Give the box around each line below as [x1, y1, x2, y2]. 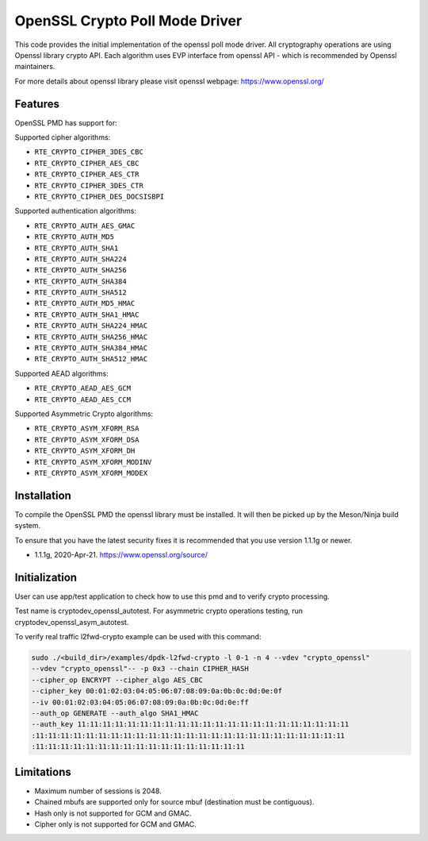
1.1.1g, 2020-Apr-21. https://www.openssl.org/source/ [34, 550, 208, 560]
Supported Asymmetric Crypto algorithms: [14, 409, 154, 419]
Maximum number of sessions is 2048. [34, 786, 162, 796]
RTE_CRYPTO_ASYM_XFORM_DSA [34, 435, 139, 444]
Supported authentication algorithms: [14, 206, 136, 216]
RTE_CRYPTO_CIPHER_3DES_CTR [34, 181, 144, 190]
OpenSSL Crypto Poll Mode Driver [14, 12, 243, 29]
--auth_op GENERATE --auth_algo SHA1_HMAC [31, 709, 199, 718]
